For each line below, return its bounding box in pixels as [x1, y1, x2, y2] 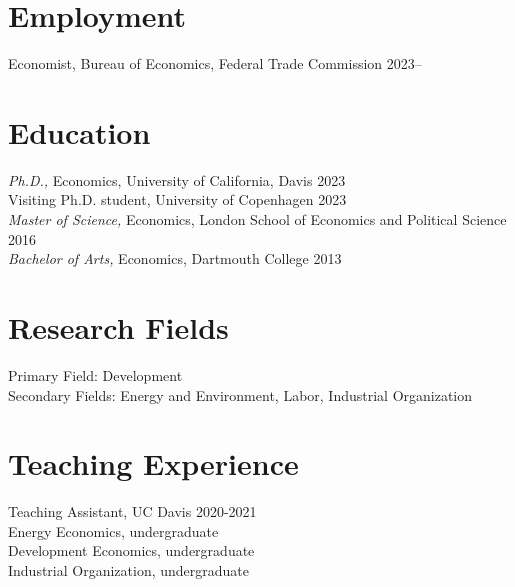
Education [8, 111, 151, 152]
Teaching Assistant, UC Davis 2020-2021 [8, 501, 257, 522]
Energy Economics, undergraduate [8, 520, 219, 541]
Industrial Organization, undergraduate [8, 560, 250, 581]
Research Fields [8, 307, 229, 347]
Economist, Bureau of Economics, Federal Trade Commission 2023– [8, 53, 422, 74]
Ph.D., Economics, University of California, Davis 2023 [8, 169, 346, 190]
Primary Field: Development [8, 364, 183, 385]
